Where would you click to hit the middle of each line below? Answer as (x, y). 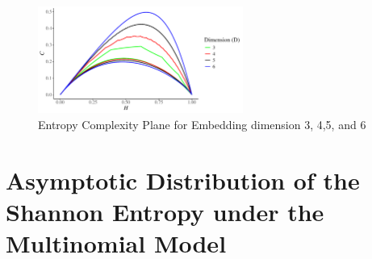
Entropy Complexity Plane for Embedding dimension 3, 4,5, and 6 (202, 124)
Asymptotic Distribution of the (183, 180)
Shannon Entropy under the (165, 211)
